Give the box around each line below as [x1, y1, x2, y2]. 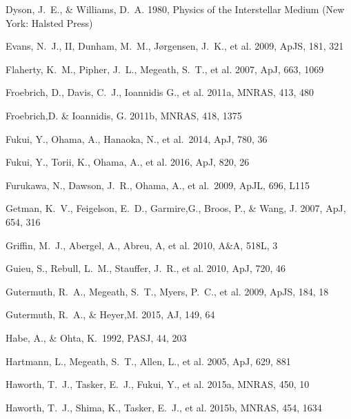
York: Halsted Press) [6, 15, 93, 30]
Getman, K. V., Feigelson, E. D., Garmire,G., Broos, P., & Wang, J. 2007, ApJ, [6, 201, 346, 215]
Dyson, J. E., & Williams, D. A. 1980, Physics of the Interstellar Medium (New [6, 2, 345, 16]
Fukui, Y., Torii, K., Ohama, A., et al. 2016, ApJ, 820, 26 [6, 155, 250, 169]
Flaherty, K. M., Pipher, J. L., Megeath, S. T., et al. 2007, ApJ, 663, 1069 [6, 61, 324, 76]
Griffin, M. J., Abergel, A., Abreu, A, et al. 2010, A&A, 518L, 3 [6, 237, 278, 252]
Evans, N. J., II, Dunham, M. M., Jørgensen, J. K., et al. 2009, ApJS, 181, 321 [6, 39, 344, 53]
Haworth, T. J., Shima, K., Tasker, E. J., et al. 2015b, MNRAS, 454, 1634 [6, 400, 322, 414]
